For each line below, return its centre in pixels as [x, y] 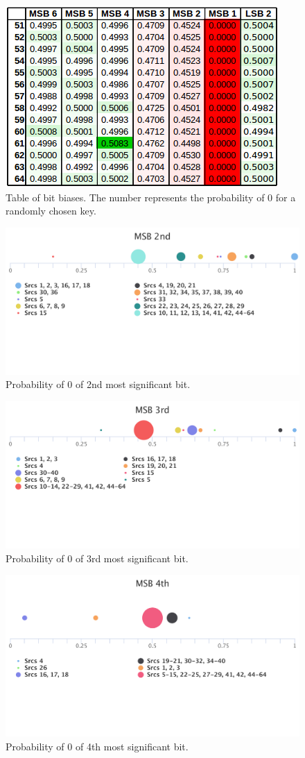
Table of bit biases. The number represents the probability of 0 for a [151, 197]
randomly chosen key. [51, 211]
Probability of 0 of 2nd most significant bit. [98, 384]
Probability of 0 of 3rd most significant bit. [97, 558]
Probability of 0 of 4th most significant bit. [97, 746]
